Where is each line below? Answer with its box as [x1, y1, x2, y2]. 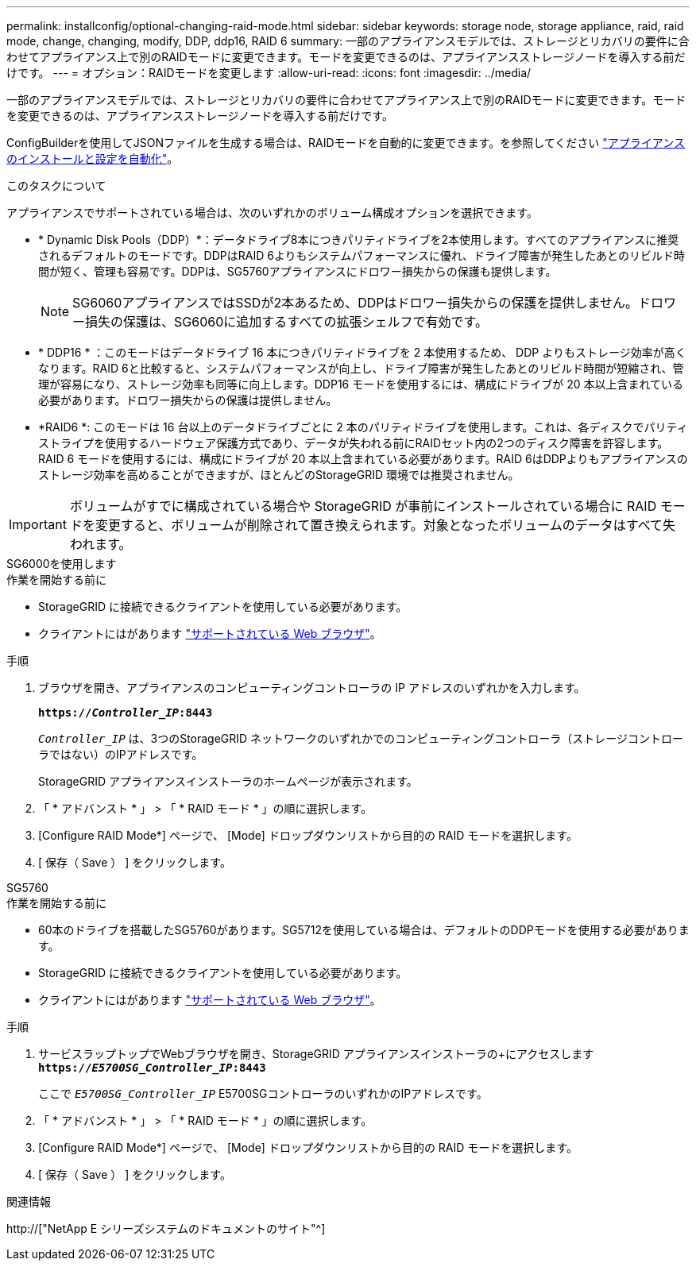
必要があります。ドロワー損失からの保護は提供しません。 [38, 393, 338, 407]
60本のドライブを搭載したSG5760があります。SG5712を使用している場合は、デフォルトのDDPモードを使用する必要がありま [38, 923, 690, 937]
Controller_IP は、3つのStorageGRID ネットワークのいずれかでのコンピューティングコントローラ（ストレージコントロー [38, 732, 683, 745]
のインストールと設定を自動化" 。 [6, 152, 179, 165]
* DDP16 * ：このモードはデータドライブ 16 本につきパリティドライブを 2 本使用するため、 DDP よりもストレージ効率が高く [38, 346, 686, 359]
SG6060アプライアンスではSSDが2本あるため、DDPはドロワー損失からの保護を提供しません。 [72, 295, 639, 311]
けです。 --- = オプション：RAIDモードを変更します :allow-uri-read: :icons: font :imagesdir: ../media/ [6, 66, 532, 79]
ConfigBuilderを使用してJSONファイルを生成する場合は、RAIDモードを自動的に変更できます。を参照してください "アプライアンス [6, 136, 685, 149]
